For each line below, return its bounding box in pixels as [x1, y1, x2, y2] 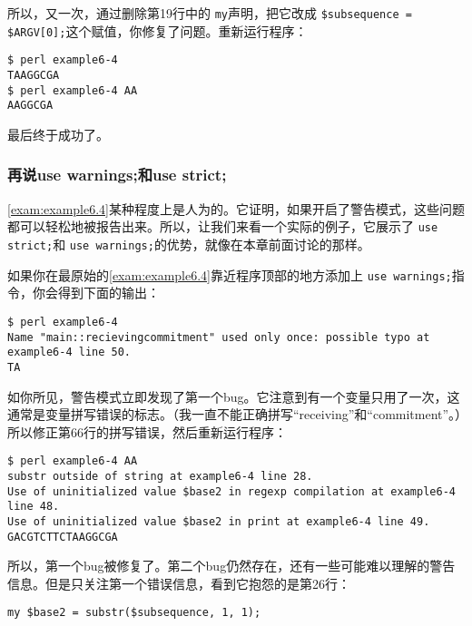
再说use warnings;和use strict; [7, 163, 227, 186]
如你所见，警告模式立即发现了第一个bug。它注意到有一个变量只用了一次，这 [7, 386, 460, 406]
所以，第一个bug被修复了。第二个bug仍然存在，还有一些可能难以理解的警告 [7, 556, 456, 575]
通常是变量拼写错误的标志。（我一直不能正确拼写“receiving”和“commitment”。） [7, 405, 462, 424]
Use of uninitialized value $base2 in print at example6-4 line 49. [7, 514, 430, 528]
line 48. [7, 500, 60, 514]
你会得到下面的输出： [32, 283, 160, 302]
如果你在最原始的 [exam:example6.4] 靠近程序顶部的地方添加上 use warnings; [7, 265, 452, 284]
